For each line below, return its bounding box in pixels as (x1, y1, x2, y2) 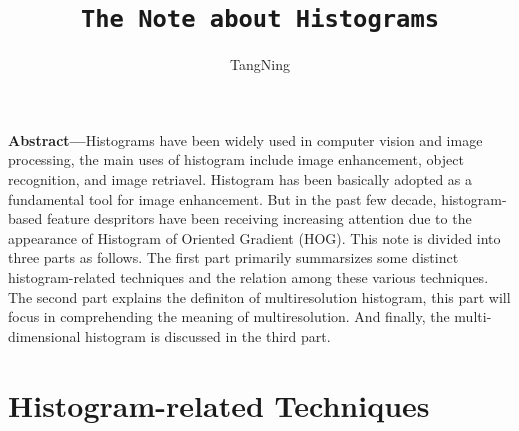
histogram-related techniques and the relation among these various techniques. (8, 267, 489, 287)
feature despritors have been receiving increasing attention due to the (46, 208, 472, 229)
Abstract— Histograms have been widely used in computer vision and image (8, 129, 483, 150)
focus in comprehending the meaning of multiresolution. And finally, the (8, 306, 450, 327)
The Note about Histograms (80, 5, 440, 34)
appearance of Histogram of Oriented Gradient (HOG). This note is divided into (8, 227, 501, 248)
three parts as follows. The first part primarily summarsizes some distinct (8, 247, 459, 268)
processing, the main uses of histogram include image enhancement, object (8, 149, 464, 170)
